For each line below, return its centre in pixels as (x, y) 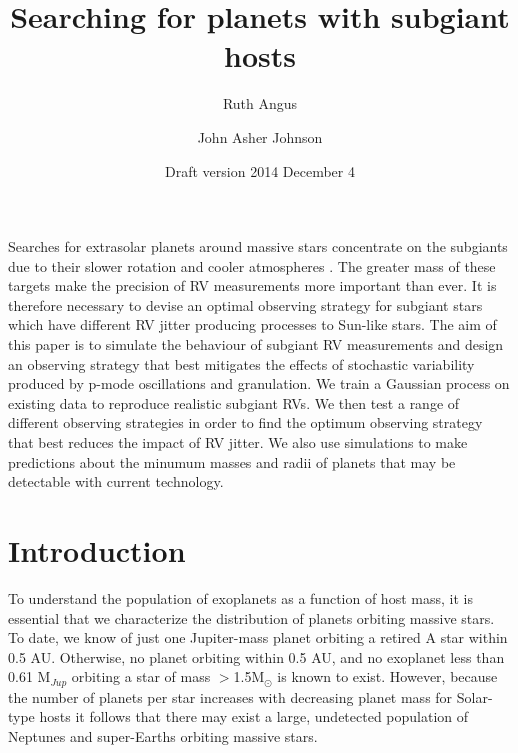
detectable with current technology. (116, 481)
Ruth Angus (260, 103)
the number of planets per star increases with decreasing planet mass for (230, 696)
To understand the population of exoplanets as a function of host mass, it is (240, 597)
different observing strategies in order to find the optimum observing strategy (245, 422)
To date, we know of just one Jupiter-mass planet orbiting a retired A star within (258, 637)
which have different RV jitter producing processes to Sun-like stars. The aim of (252, 324)
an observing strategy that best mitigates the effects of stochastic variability (241, 363)
